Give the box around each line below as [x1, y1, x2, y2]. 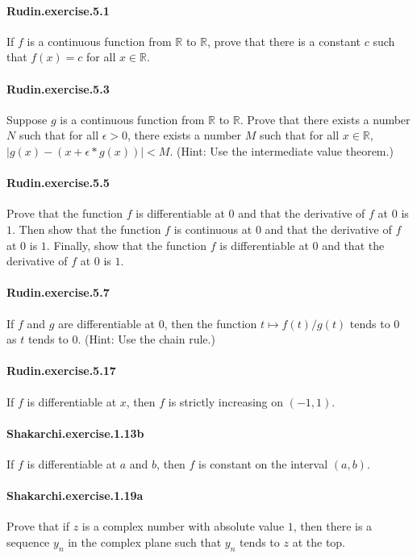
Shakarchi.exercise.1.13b [6, 424, 144, 441]
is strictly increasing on [168, 393, 284, 410]
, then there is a [293, 518, 373, 535]
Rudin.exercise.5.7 [6, 284, 110, 301]
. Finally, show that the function [46, 236, 207, 253]
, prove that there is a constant [207, 32, 361, 49]
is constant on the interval [198, 455, 328, 472]
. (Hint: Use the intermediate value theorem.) [169, 142, 394, 159]
